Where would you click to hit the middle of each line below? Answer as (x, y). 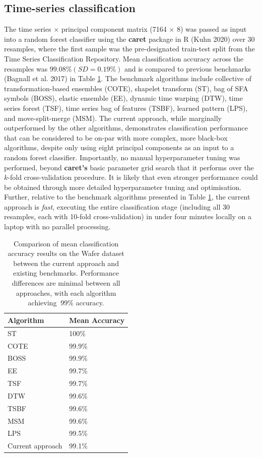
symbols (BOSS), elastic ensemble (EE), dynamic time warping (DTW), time (123, 98)
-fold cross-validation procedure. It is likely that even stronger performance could (133, 177)
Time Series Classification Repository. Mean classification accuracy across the (124, 58)
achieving (42, 303)
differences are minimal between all (66, 283)
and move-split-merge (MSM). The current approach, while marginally (113, 118)
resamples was (26, 68)
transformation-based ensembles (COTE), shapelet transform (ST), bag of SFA (126, 88)
